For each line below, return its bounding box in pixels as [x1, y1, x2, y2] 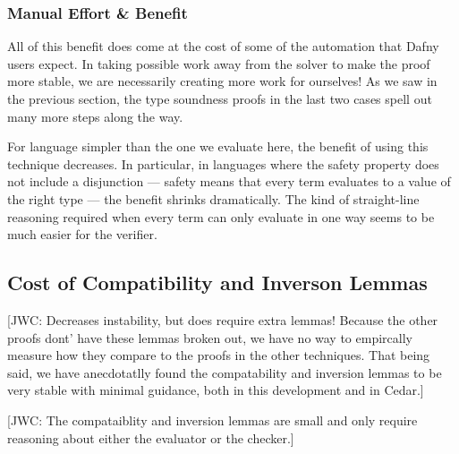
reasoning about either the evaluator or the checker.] [7, 428, 294, 447]
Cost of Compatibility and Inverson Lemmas [7, 269, 428, 296]
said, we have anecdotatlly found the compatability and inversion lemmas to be [7, 363, 442, 381]
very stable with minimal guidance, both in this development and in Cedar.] [7, 381, 424, 399]
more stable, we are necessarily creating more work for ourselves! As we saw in [7, 72, 438, 90]
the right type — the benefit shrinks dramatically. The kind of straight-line [7, 189, 420, 208]
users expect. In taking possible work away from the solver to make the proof [7, 54, 430, 73]
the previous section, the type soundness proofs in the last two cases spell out [7, 90, 432, 107]
